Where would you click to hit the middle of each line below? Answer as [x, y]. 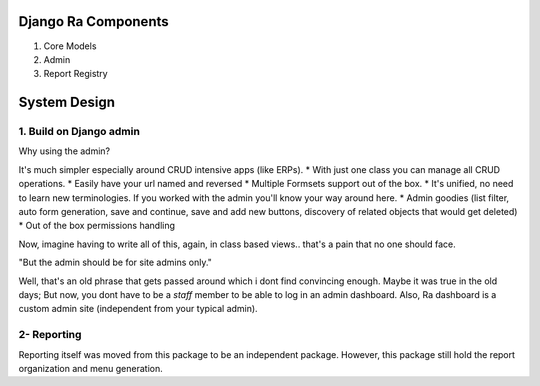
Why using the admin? [64, 151]
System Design [66, 102]
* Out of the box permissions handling [96, 226]
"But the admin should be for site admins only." [115, 262]
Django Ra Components [93, 21]
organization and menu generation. [91, 368]
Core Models [70, 46]
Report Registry [76, 74]
